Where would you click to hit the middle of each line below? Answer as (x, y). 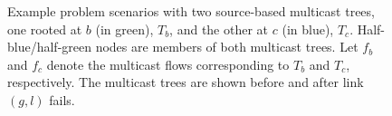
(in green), (124, 29)
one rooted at (45, 29)
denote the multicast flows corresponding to (168, 64)
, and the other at (219, 29)
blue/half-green (50, 47)
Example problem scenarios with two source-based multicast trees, (191, 11)
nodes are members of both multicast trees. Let (227, 47)
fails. (62, 99)
